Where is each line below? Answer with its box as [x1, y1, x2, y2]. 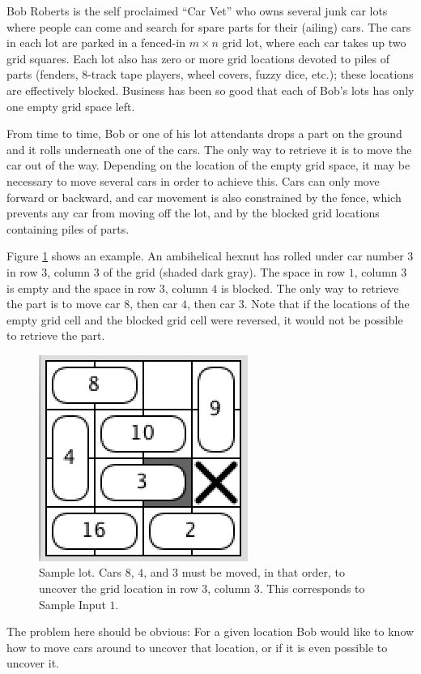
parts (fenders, [6, 66, 79, 83]
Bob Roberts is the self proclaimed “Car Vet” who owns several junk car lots [6, 2, 388, 19]
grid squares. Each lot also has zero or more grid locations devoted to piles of [6, 49, 389, 67]
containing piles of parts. [6, 220, 130, 237]
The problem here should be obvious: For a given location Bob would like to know [6, 623, 415, 640]
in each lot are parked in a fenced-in [6, 34, 185, 51]
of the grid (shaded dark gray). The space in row [103, 263, 346, 280]
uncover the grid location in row [39, 580, 198, 597]
